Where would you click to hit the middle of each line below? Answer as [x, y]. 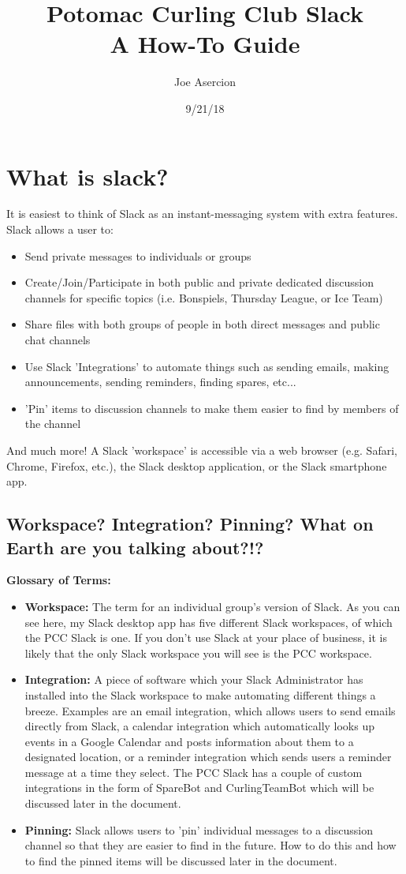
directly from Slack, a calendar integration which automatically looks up [200, 726]
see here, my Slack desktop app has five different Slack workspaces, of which [209, 622]
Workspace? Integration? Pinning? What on [190, 524]
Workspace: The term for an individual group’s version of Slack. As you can [212, 606]
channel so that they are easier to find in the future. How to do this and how [210, 845]
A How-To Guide [205, 44]
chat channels [58, 339]
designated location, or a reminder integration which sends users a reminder [208, 757]
